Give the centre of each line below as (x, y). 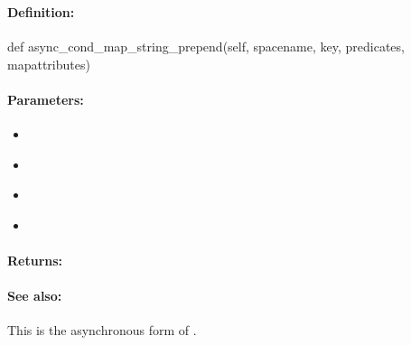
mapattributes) (49, 64)
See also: (35, 296)
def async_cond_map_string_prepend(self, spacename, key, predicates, (206, 47)
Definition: (41, 11)
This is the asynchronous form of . (102, 330)
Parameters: (46, 99)
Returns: (35, 261)
